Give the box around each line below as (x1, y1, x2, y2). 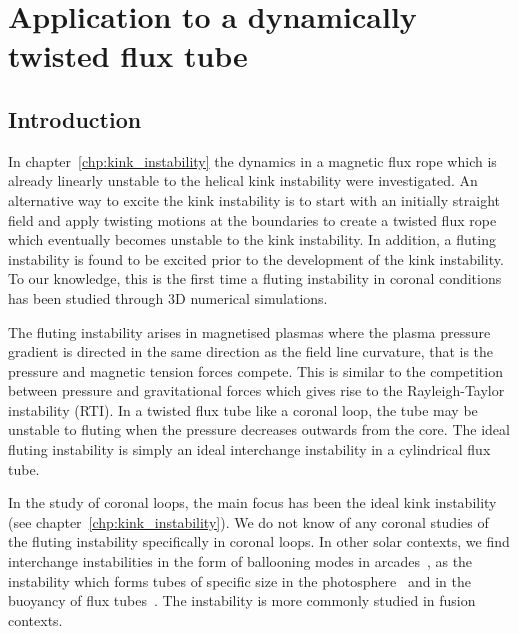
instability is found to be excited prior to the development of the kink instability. (8, 248, 504, 269)
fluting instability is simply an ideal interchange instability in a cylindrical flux (8, 439, 491, 460)
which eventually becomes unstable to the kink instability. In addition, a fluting (8, 229, 496, 250)
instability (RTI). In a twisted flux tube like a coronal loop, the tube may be (8, 399, 478, 420)
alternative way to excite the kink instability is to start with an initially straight (8, 189, 501, 210)
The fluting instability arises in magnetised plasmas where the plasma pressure (8, 321, 491, 342)
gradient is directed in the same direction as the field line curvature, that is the (8, 341, 494, 362)
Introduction (8, 103, 142, 134)
